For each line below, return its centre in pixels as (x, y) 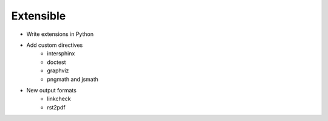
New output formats (52, 90)
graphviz (58, 71)
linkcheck (59, 99)
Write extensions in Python (60, 34)
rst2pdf (56, 107)
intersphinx (61, 54)
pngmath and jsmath (73, 79)
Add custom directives (55, 45)
